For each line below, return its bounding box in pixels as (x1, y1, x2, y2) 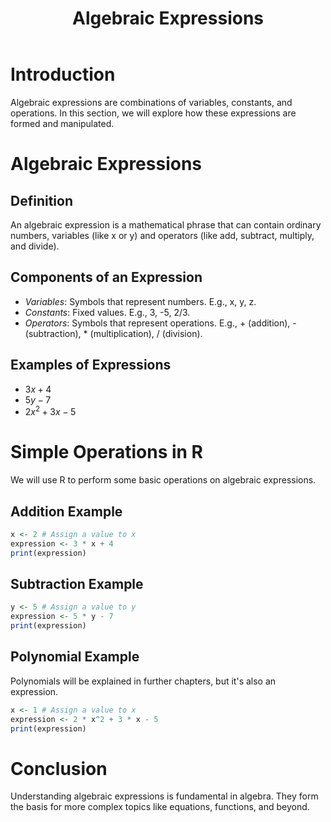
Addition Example (10, 503, 123, 520)
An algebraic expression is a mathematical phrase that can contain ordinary (10, 218, 322, 231)
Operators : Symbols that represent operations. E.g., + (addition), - (24, 317, 297, 329)
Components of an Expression (10, 269, 203, 286)
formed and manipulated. (10, 117, 115, 129)
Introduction (10, 63, 116, 86)
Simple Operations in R (10, 441, 203, 464)
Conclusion (10, 757, 108, 780)
